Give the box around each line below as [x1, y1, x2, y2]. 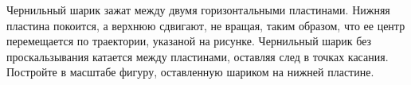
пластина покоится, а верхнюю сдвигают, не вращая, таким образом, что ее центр [6, 17, 405, 33]
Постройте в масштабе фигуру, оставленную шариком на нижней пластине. [6, 64, 374, 80]
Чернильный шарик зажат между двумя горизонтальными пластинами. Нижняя [6, 2, 390, 17]
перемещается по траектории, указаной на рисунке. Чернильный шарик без [6, 33, 372, 49]
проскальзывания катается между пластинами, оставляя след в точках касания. [6, 48, 389, 64]
